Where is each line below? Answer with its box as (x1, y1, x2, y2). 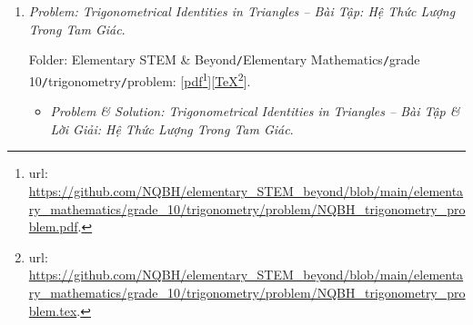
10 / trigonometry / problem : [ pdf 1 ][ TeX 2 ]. (28, 68, 251, 90)
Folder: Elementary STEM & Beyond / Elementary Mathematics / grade (28, 50, 420, 69)
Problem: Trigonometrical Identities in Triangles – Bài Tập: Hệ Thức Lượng (28, 2, 456, 20)
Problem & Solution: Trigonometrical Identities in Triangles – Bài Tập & (50, 102, 460, 121)
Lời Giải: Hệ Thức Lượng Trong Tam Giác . (50, 119, 294, 138)
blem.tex (28, 300, 77, 320)
